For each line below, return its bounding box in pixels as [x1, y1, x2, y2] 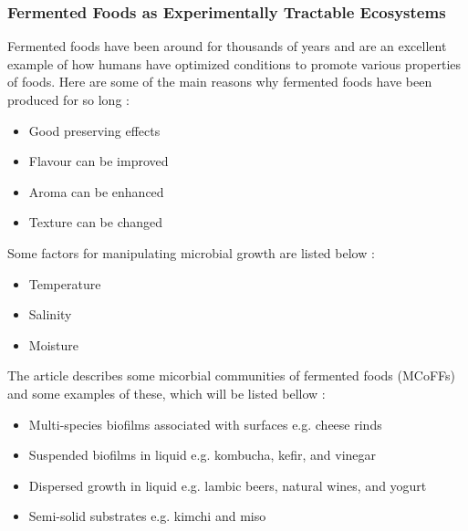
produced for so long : [7, 90, 130, 109]
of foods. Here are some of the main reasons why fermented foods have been [7, 72, 432, 91]
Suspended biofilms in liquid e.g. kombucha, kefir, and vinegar [28, 445, 377, 464]
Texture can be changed [28, 213, 163, 232]
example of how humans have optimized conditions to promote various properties [7, 54, 462, 73]
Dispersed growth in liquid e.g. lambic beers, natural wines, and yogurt [28, 475, 427, 495]
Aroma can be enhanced [28, 182, 164, 201]
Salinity [28, 305, 72, 324]
